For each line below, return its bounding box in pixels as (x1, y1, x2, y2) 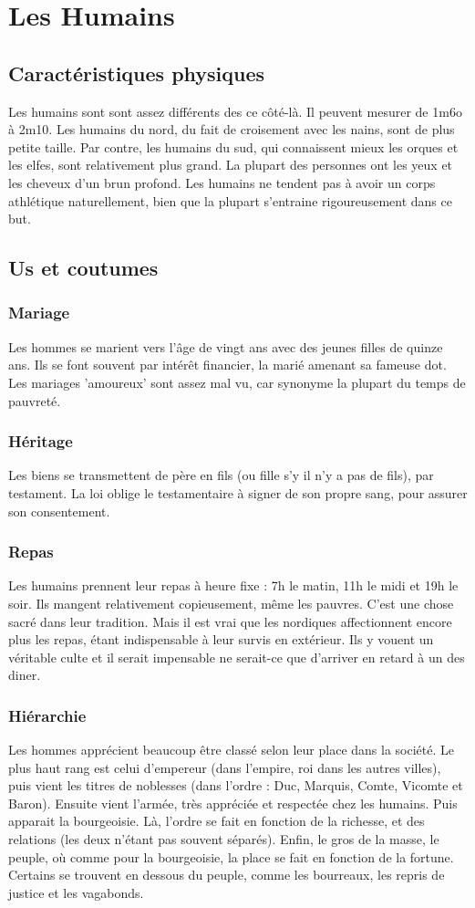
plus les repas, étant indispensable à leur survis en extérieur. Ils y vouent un (8, 630, 434, 649)
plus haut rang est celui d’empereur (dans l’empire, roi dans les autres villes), (8, 757, 441, 777)
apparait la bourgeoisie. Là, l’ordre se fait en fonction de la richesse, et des (8, 811, 425, 830)
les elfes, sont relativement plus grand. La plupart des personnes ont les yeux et (8, 155, 453, 174)
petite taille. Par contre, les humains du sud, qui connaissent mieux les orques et (8, 137, 459, 156)
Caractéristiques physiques (8, 58, 265, 87)
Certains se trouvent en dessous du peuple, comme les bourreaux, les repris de (8, 865, 445, 884)
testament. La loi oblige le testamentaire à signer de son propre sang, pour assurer (8, 483, 468, 502)
